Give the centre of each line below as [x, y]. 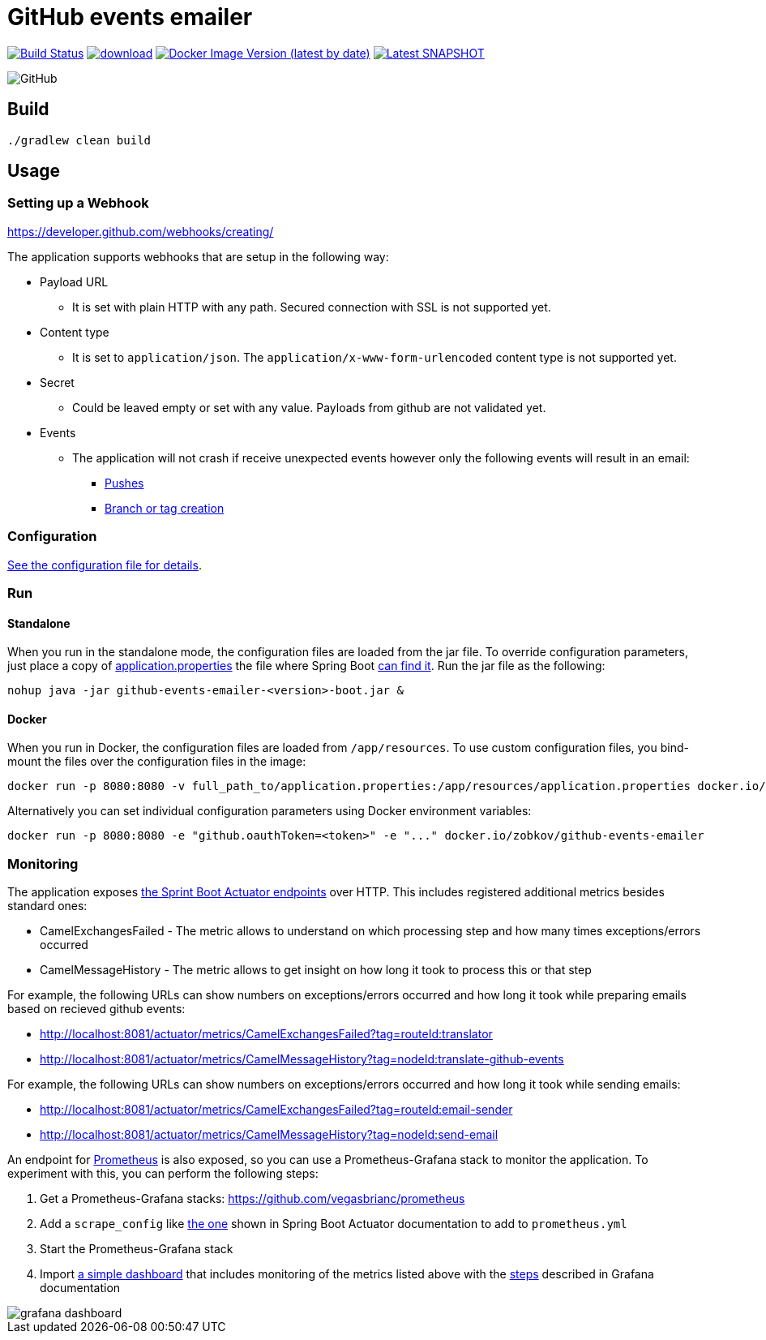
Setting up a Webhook [78, 203]
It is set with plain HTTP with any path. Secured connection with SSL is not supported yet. [312, 307]
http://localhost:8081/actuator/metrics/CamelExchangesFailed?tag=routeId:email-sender [276, 1110]
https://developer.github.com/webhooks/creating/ [141, 231]
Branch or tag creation [165, 508]
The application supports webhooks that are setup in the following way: [198, 256]
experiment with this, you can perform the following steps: [163, 1174]
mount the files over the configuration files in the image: [157, 762]
